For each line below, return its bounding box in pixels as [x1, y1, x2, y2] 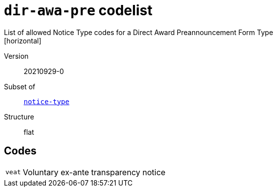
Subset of [4, 82, 35, 91]
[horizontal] [4, 36, 41, 45]
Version [4, 51, 29, 60]
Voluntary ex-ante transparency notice [23, 167, 166, 177]
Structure [4, 112, 35, 121]
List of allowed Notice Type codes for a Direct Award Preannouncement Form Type [4, 28, 274, 37]
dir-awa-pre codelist [4, 2, 153, 19]
